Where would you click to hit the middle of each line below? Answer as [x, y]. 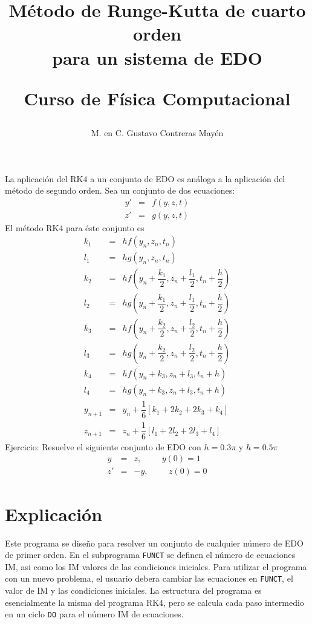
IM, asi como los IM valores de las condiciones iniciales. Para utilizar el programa [156, 566]
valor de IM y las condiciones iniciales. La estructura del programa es [133, 590]
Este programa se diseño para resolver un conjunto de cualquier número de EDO [154, 543]
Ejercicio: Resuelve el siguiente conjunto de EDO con [103, 446]
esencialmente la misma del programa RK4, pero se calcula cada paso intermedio [154, 602]
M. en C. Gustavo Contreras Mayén [157, 132]
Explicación [54, 514]
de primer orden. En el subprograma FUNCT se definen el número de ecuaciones [150, 555]
